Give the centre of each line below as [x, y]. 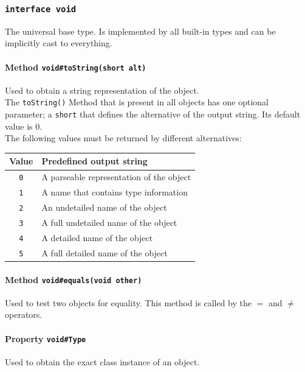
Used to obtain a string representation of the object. [102, 90]
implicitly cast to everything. [59, 43]
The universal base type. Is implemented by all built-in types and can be [140, 31]
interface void [41, 9]
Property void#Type [46, 338]
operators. [24, 314]
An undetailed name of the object [104, 207]
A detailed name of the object [97, 237]
